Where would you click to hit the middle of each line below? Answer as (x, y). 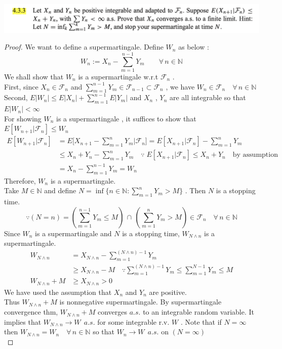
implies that (23, 321)
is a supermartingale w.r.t (118, 76)
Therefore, (20, 180)
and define (60, 190)
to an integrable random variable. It (199, 312)
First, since (21, 86)
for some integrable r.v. (133, 321)
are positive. (168, 292)
